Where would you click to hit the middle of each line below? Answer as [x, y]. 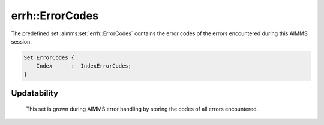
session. [22, 41]
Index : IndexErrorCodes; [84, 66]
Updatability [35, 94]
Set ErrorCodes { [49, 57]
